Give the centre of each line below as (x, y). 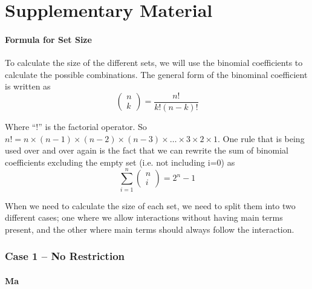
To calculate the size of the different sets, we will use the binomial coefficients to (154, 63)
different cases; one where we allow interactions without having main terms (144, 217)
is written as (28, 86)
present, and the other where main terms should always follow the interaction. (150, 229)
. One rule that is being (261, 138)
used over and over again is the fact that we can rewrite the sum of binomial (147, 150)
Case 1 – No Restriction (65, 256)
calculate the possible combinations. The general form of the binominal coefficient (156, 74)
